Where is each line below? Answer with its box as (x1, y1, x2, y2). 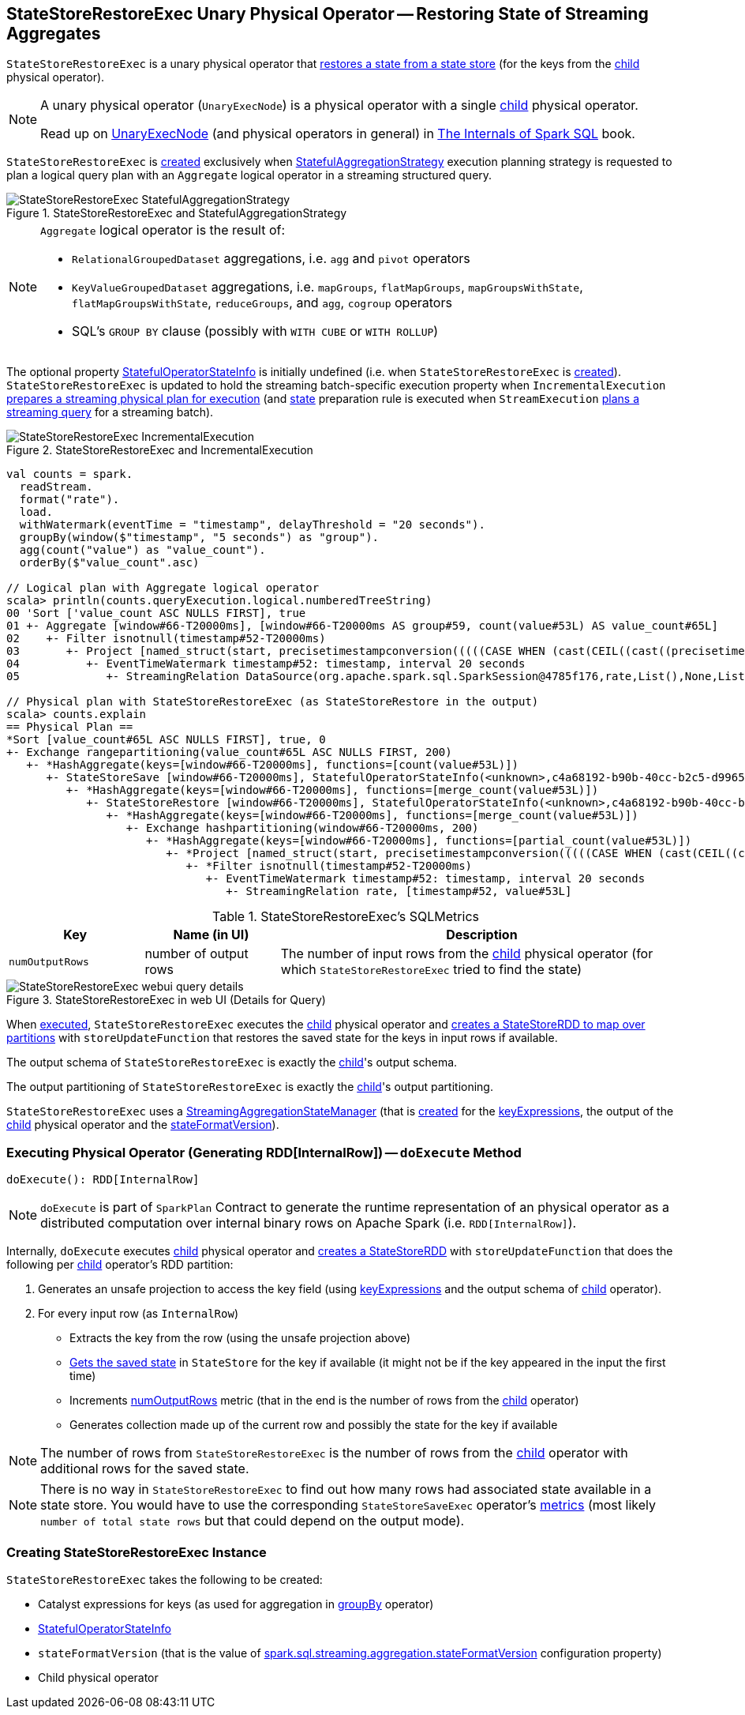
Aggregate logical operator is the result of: (40, 222, 286, 239)
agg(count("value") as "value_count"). (19, 543, 266, 557)
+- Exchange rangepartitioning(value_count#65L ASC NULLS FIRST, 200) (6, 746, 452, 759)
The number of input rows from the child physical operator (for (280, 946, 653, 962)
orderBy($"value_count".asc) (19, 556, 200, 570)
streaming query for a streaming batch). (6, 405, 214, 419)
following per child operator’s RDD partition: (6, 1258, 234, 1272)
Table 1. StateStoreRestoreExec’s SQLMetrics (212, 908, 479, 925)
